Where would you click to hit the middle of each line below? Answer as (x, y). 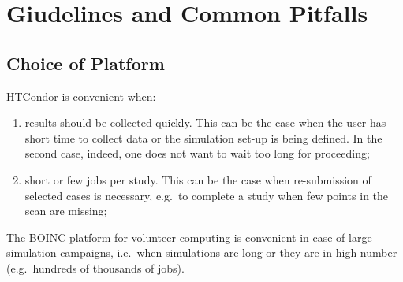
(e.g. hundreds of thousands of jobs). (95, 267)
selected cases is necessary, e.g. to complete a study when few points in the (207, 195)
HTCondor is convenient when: (81, 96)
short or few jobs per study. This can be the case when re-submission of (198, 179)
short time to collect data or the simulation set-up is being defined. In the (203, 137)
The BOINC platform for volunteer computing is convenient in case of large (189, 237)
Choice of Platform (86, 63)
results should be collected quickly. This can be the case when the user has (205, 122)
